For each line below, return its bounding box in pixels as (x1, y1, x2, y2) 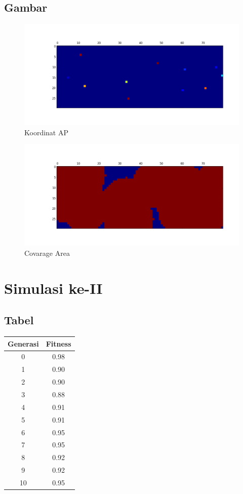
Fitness (46, 338, 71, 349)
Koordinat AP (24, 127, 68, 137)
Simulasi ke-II (4, 277, 103, 298)
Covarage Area (24, 247, 70, 258)
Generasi (8, 338, 39, 349)
